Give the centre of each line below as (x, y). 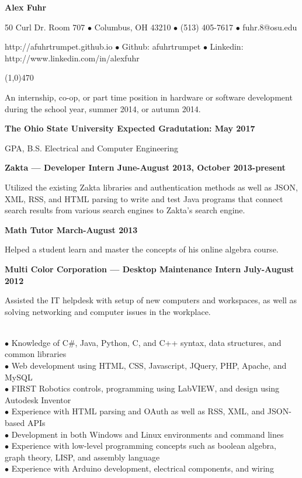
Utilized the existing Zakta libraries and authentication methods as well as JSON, (151, 187)
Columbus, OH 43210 (133, 27)
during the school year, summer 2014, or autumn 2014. (103, 108)
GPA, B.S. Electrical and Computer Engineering (91, 148)
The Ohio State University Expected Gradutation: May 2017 (130, 128)
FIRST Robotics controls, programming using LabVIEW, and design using (145, 388)
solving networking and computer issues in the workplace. (108, 311)
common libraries (36, 354)
